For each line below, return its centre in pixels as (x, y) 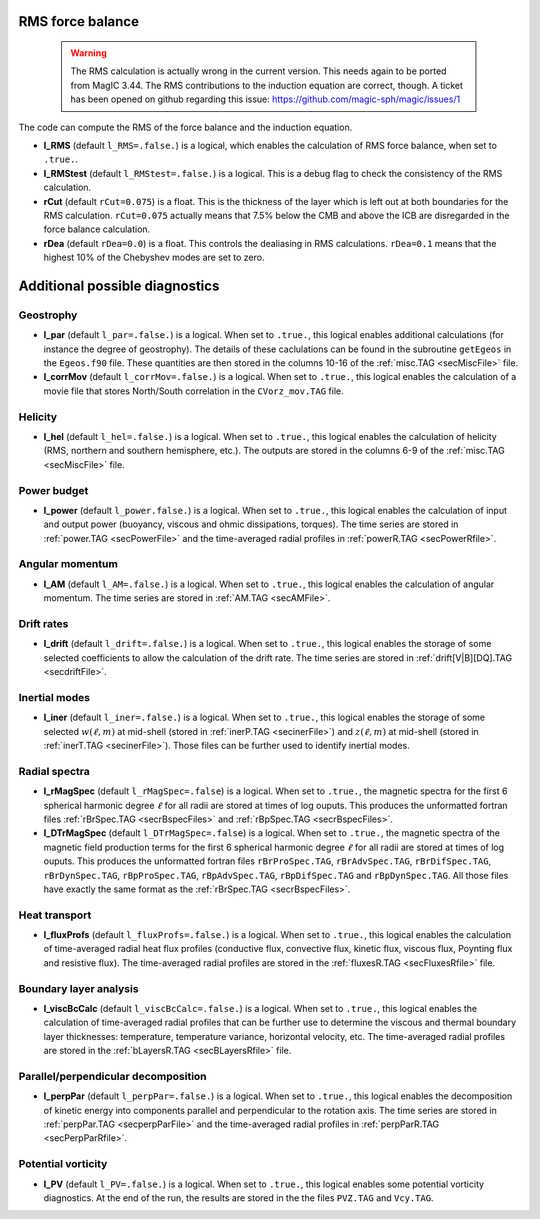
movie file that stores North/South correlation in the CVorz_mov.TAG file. (193, 391)
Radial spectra (54, 771)
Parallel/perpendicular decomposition (112, 1076)
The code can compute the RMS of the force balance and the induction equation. (185, 127)
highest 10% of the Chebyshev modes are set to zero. (154, 257)
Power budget (53, 490)
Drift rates (43, 623)
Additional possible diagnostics (119, 285)
